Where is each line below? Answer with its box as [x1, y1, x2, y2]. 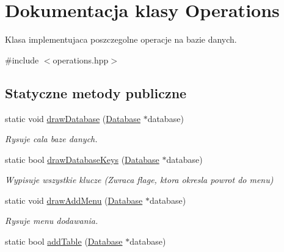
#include [5, 53, 39, 66]
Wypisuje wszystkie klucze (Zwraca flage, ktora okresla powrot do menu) [5, 173, 274, 186]
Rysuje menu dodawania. [5, 214, 98, 227]
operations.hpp [53, 53, 109, 66]
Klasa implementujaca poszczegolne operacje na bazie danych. [5, 33, 237, 46]
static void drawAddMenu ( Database [5, 193, 143, 206]
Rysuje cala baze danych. [5, 132, 98, 145]
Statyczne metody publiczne [5, 83, 187, 102]
